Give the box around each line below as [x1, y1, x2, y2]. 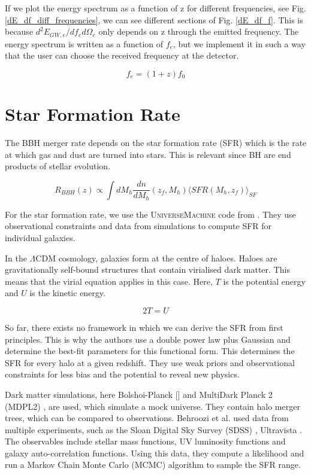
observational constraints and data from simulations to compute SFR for [5, 220, 272, 232]
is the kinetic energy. [29, 287, 105, 299]
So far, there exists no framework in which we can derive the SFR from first [5, 321, 283, 333]
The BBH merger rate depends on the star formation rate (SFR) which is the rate [5, 136, 307, 148]
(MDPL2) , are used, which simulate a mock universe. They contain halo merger [5, 400, 300, 412]
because [5, 25, 34, 38]
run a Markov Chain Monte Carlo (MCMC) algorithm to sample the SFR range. [5, 458, 301, 471]
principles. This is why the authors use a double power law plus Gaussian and [5, 333, 291, 345]
